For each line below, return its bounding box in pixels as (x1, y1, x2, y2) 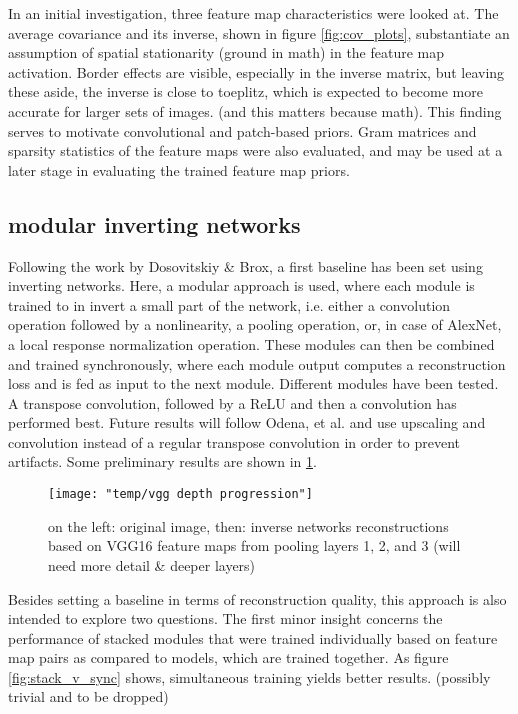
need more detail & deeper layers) (48, 554, 256, 575)
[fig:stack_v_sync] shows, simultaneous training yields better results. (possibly (8, 666, 491, 687)
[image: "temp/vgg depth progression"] (48, 487, 313, 502)
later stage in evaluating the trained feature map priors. (8, 159, 350, 180)
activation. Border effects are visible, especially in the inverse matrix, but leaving (8, 61, 505, 82)
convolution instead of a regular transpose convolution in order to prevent (8, 431, 461, 452)
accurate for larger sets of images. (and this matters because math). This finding (8, 100, 502, 121)
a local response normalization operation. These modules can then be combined (8, 333, 495, 354)
